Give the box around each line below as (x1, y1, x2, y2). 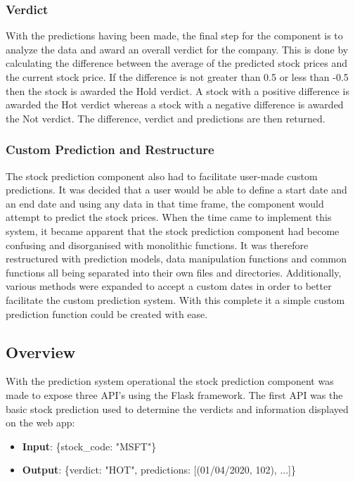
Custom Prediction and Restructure (6, 141, 214, 158)
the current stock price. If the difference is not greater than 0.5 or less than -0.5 (6, 70, 349, 84)
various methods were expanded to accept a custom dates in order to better (6, 279, 332, 293)
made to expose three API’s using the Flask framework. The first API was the (6, 387, 343, 402)
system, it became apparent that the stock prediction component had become (6, 223, 340, 238)
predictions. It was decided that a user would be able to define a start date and (6, 182, 347, 197)
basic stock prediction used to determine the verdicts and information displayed (6, 401, 349, 416)
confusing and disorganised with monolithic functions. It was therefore (6, 237, 309, 252)
